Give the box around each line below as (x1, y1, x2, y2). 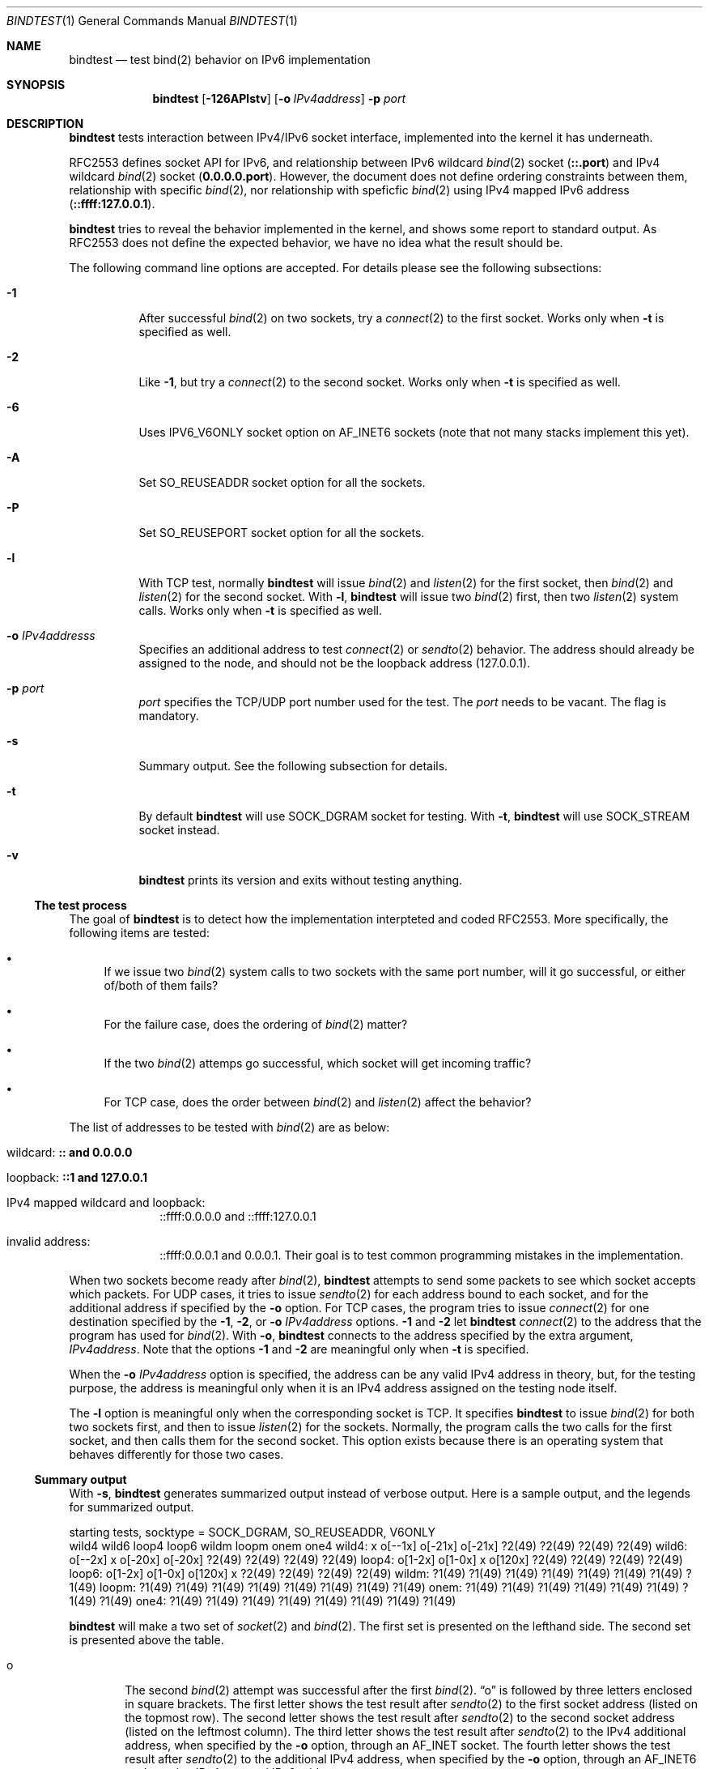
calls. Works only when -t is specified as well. (138, 603, 383, 617)
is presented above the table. (69, 1633, 224, 1647)
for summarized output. (69, 1500, 194, 1514)
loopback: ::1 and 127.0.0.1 (6, 1170, 147, 1184)
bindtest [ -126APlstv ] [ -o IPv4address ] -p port (152, 92, 406, 105)
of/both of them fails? (104, 978, 219, 992)
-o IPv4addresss (6, 629, 96, 642)
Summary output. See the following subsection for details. (138, 759, 448, 773)
